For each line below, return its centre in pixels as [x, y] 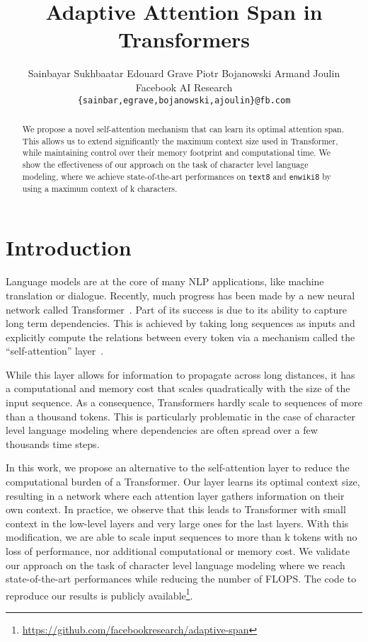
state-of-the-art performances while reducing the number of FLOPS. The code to [181, 579]
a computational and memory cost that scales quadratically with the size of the [178, 388]
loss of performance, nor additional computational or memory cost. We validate [178, 551]
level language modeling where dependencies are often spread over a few [162, 430]
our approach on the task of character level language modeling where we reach [176, 564]
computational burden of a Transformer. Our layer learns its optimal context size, [183, 482]
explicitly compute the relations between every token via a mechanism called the [180, 337]
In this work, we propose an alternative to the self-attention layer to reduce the [178, 468]
